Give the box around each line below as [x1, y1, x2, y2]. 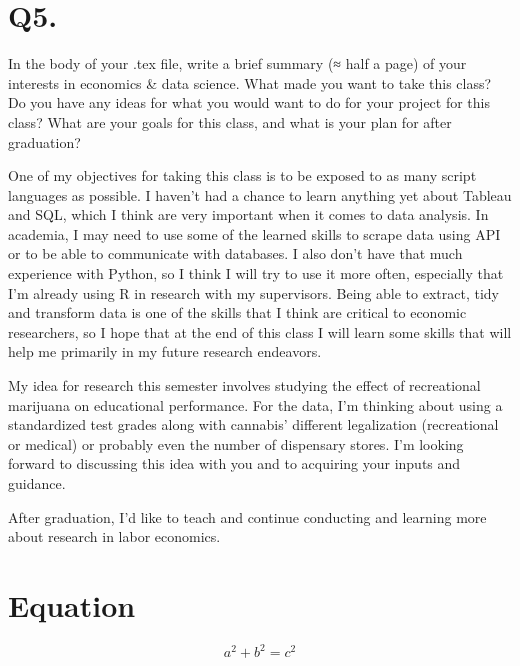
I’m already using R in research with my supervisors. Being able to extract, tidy [8, 282, 499, 303]
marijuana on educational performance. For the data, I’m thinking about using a [8, 394, 503, 415]
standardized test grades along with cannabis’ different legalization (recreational [8, 414, 499, 435]
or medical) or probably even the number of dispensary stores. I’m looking [8, 433, 464, 454]
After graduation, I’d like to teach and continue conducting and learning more [8, 506, 487, 527]
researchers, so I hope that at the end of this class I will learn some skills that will [8, 321, 512, 342]
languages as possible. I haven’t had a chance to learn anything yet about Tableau [8, 184, 512, 205]
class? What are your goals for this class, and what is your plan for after [8, 111, 452, 132]
